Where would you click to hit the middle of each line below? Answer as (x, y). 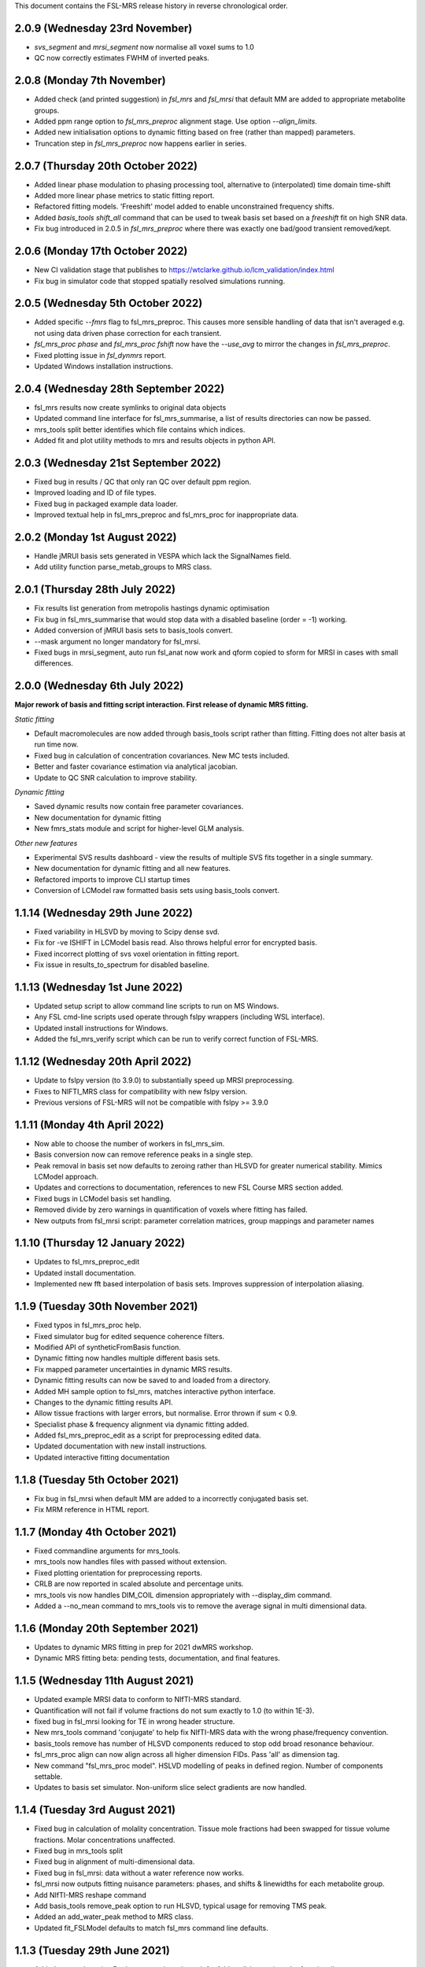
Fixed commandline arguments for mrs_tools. (107, 1551)
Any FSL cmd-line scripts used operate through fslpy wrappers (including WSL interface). (179, 1017)
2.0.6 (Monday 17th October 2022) (101, 251)
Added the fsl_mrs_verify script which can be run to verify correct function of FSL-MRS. (176, 1039)
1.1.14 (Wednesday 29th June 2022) (103, 913)
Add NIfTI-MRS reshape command (91, 1895)
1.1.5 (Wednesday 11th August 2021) (104, 1681)
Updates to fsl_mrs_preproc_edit (87, 1262)
